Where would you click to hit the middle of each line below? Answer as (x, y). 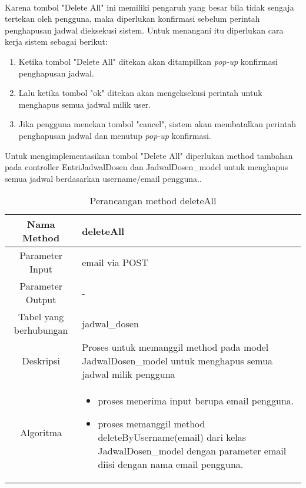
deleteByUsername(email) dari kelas (172, 437)
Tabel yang (41, 317)
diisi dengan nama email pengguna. (171, 464)
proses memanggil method (152, 424)
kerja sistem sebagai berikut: (56, 42)
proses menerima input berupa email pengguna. (196, 401)
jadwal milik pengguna (129, 374)
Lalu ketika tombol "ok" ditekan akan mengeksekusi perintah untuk (140, 93)
